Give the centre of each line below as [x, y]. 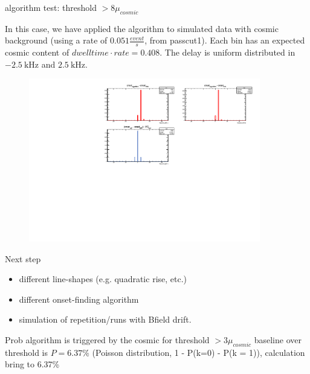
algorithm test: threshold [51, 7]
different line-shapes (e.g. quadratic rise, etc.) [103, 279]
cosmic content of [37, 52]
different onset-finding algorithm [79, 299]
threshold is [26, 352]
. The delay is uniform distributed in [228, 52]
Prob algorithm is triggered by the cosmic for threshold [107, 340]
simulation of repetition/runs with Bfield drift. [105, 319]
